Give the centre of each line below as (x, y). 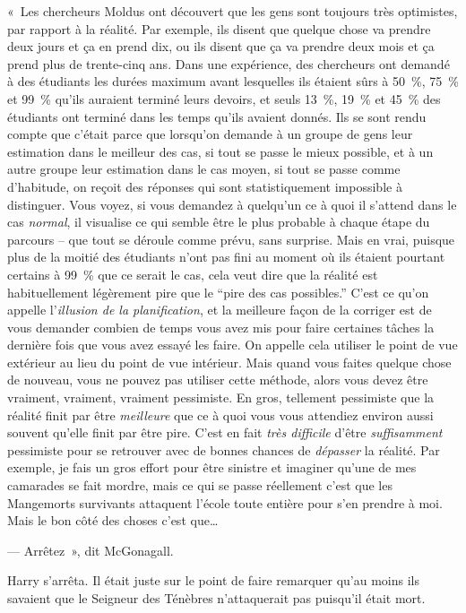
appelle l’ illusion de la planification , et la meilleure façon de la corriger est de (220, 310)
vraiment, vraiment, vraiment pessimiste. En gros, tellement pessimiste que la (221, 397)
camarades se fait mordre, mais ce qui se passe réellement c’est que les (200, 485)
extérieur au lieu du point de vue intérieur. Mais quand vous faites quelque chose (229, 362)
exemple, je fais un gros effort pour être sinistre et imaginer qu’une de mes (212, 467)
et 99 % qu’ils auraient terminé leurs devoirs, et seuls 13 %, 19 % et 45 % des (224, 98)
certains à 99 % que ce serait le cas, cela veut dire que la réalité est (193, 274)
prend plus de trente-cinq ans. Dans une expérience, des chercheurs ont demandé (229, 63)
